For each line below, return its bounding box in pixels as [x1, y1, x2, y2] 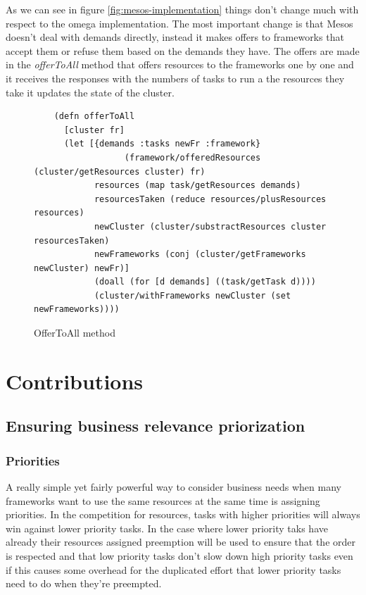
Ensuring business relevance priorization [6, 415, 305, 437]
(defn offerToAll [53, 111, 135, 122]
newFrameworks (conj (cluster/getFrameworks [94, 249, 306, 260]
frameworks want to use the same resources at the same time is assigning [6, 493, 320, 508]
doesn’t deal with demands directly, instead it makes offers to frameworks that [6, 30, 344, 44]
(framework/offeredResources [124, 152, 261, 163]
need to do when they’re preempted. [6, 576, 162, 591]
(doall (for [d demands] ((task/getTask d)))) [94, 277, 316, 287]
